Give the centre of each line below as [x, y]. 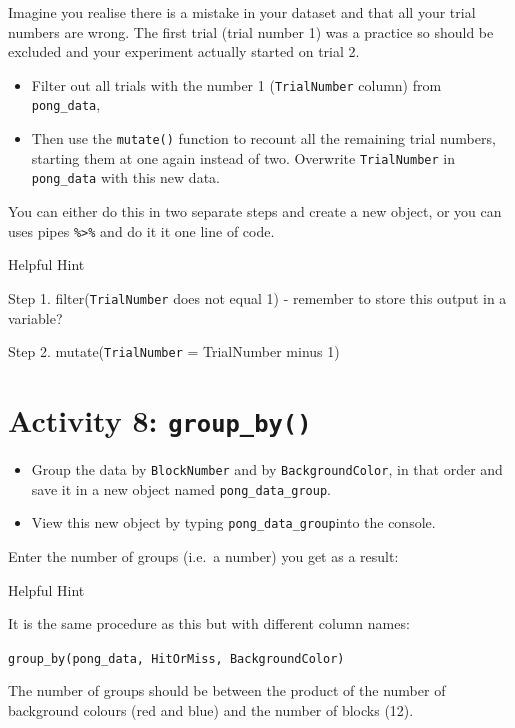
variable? [35, 317]
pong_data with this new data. [125, 177]
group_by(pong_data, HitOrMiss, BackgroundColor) [176, 658]
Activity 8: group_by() [160, 420]
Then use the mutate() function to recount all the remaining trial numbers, [263, 138]
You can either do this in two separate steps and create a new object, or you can [255, 211]
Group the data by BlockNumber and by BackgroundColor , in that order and [267, 469]
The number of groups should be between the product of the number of [227, 690]
